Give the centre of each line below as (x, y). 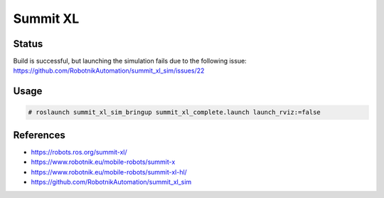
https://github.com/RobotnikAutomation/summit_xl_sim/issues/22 (109, 71)
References (39, 135)
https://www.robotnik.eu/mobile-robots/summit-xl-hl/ (109, 172)
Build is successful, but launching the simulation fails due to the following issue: (130, 61)
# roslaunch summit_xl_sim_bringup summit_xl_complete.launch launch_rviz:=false (175, 113)
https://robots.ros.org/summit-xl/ (79, 152)
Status (28, 44)
